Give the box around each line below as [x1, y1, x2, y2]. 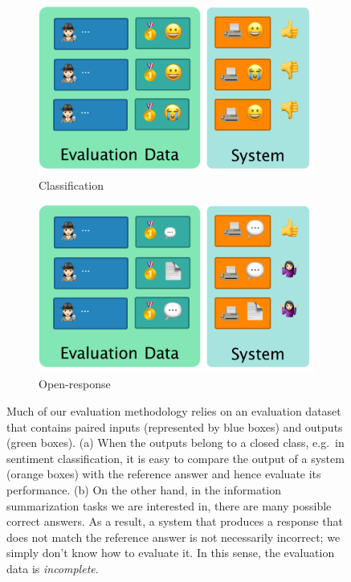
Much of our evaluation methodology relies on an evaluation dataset [6, 403, 341, 420]
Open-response [39, 375, 111, 392]
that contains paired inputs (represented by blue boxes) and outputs [6, 418, 343, 435]
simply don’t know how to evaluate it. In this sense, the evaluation [6, 544, 335, 561]
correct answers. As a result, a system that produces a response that [6, 513, 343, 530]
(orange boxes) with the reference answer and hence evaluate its [6, 465, 321, 482]
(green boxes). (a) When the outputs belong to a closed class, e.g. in [6, 434, 345, 451]
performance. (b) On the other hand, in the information [6, 482, 282, 498]
